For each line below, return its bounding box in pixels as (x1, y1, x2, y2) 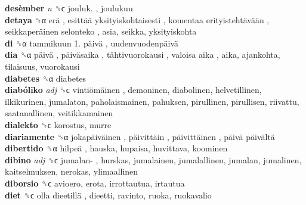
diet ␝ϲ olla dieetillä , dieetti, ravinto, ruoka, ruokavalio (5, 188, 212, 201)
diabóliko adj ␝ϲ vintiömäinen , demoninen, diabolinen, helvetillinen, (5, 83, 262, 96)
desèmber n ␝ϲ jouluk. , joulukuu (5, 2, 133, 14)
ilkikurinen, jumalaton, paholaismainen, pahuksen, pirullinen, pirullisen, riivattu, (5, 95, 299, 107)
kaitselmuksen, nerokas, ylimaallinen (5, 165, 138, 178)
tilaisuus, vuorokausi (5, 60, 80, 72)
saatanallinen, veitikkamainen (5, 107, 113, 119)
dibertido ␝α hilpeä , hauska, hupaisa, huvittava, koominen (5, 142, 228, 154)
